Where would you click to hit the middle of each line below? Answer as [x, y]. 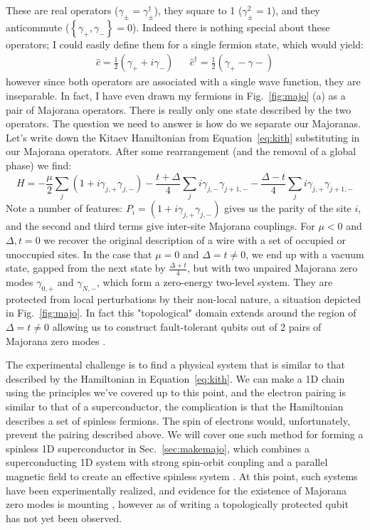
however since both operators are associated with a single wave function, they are [183, 81]
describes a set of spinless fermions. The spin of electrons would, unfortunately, [178, 420]
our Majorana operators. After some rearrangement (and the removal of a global [181, 151]
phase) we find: [39, 165]
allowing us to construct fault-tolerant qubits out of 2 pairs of [187, 326]
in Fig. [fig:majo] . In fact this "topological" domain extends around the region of [181, 313]
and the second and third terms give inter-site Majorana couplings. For [160, 226]
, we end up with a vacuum [305, 254]
